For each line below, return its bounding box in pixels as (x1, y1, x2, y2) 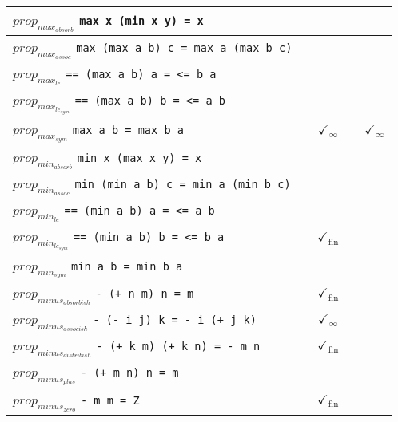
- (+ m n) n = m (80, 366, 179, 380)
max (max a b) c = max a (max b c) (76, 41, 293, 54)
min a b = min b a (71, 259, 183, 273)
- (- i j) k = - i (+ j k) (93, 314, 257, 327)
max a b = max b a (72, 123, 184, 136)
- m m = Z (81, 394, 140, 408)
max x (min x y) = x (79, 14, 204, 27)
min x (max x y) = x (77, 151, 202, 164)
